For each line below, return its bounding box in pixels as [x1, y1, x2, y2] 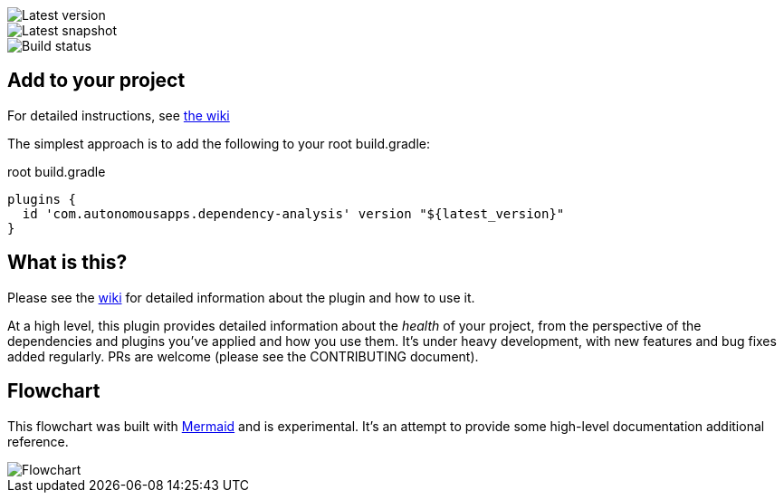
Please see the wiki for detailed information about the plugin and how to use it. [7, 289, 475, 305]
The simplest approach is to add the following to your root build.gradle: [7, 135, 430, 151]
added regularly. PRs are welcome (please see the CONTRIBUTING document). [7, 348, 479, 364]
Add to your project [7, 69, 186, 92]
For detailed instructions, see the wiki [7, 107, 230, 123]
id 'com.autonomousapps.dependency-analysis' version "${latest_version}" [22, 206, 565, 221]
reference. [7, 433, 69, 449]
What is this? [7, 251, 128, 274]
